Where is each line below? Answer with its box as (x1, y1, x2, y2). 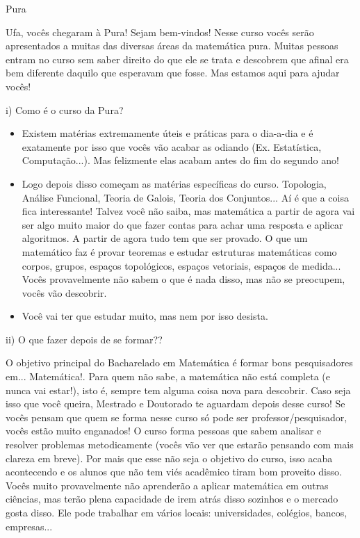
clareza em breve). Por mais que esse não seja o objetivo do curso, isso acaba (6, 450, 333, 465)
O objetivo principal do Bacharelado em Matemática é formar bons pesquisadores (6, 355, 353, 370)
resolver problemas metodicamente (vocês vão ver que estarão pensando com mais (6, 437, 354, 452)
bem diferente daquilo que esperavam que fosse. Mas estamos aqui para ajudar (6, 65, 340, 80)
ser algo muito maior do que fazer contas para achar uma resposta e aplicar (22, 217, 343, 231)
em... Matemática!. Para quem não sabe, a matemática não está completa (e (6, 369, 330, 384)
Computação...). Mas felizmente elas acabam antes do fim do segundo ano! (22, 153, 339, 168)
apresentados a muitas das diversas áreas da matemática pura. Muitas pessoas (6, 38, 338, 53)
